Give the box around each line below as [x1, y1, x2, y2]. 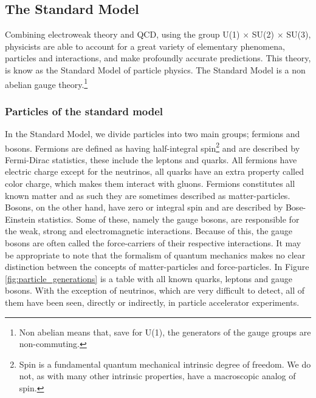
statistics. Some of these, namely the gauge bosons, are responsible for [38, 212, 300, 225]
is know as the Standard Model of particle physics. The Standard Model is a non [5, 63, 306, 76]
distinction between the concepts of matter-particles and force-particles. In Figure [5, 260, 309, 273]
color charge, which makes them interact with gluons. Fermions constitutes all [5, 177, 295, 190]
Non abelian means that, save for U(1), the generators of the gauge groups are [19, 325, 311, 338]
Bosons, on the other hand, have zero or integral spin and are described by [5, 201, 283, 214]
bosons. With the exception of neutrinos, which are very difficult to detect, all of [5, 284, 305, 297]
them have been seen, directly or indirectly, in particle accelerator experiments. [5, 296, 300, 309]
